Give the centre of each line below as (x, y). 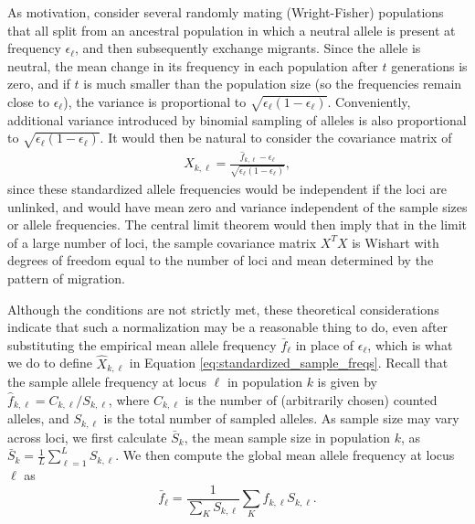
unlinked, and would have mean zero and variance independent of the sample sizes (237, 206)
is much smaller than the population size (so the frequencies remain (273, 84)
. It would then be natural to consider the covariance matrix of (276, 138)
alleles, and (38, 418)
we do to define (50, 363)
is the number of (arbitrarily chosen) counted (311, 399)
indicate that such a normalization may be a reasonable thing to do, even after (228, 327)
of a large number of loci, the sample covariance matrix (162, 242)
